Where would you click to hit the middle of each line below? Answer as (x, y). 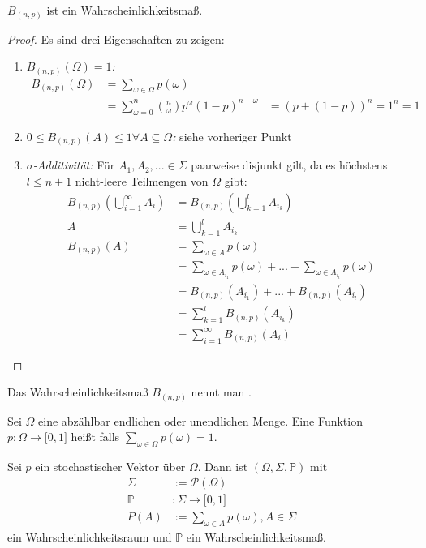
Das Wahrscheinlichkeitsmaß (78, 392)
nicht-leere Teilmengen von (142, 180)
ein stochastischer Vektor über (110, 467)
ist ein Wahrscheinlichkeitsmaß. (125, 10)
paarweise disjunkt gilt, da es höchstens (289, 165)
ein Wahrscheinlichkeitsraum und (90, 536)
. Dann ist (223, 467)
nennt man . (221, 392)
